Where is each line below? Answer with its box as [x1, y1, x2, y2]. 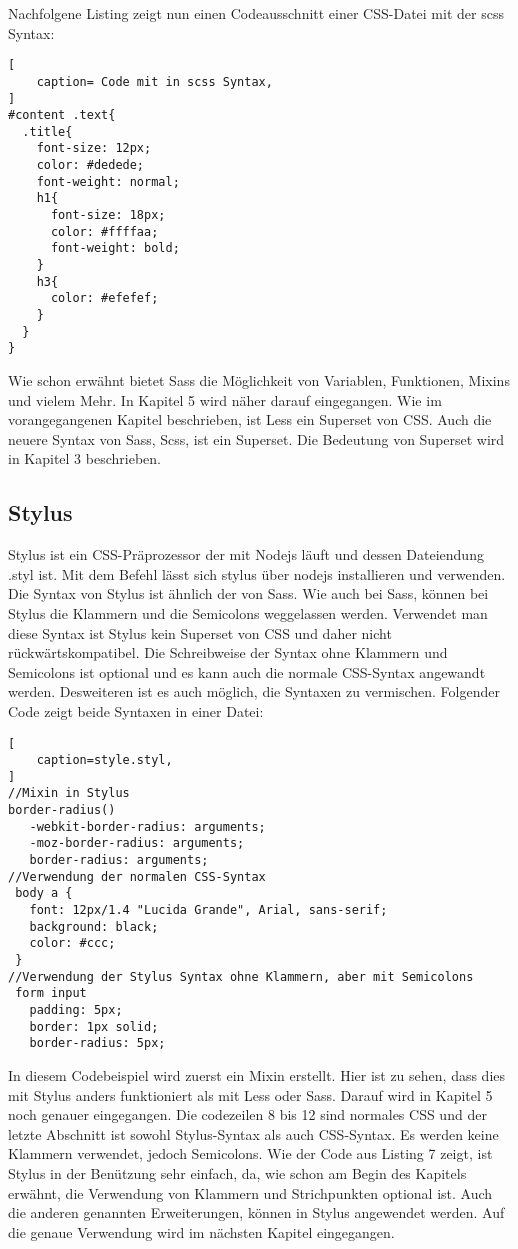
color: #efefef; [50, 291, 159, 306]
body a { [15, 886, 73, 901]
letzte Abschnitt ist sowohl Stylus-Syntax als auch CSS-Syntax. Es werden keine [8, 1123, 499, 1144]
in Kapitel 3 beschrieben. [8, 448, 161, 469]
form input [15, 986, 87, 1001]
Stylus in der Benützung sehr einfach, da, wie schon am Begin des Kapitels [8, 1162, 467, 1183]
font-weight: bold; [50, 241, 180, 256]
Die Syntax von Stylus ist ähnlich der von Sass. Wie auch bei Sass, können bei [8, 583, 489, 604]
